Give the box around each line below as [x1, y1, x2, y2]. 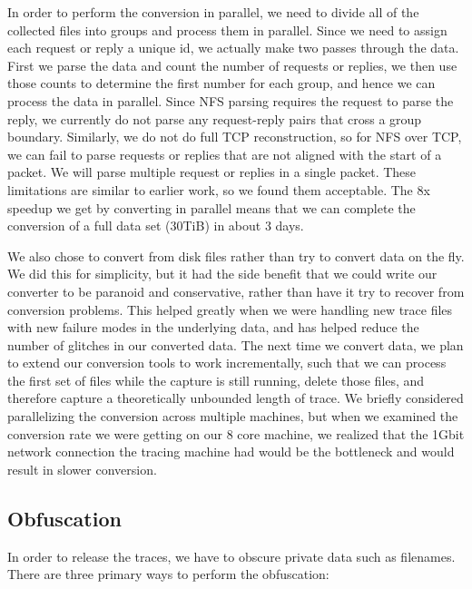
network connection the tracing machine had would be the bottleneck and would [7, 442, 455, 461]
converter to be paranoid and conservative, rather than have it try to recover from [7, 281, 465, 300]
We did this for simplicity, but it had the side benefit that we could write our [7, 264, 438, 283]
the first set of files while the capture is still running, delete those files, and [7, 370, 425, 389]
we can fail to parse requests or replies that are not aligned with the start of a [7, 144, 442, 163]
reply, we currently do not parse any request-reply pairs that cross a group [7, 109, 422, 128]
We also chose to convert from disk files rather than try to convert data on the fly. [7, 246, 465, 265]
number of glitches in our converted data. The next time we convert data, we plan [7, 335, 464, 354]
